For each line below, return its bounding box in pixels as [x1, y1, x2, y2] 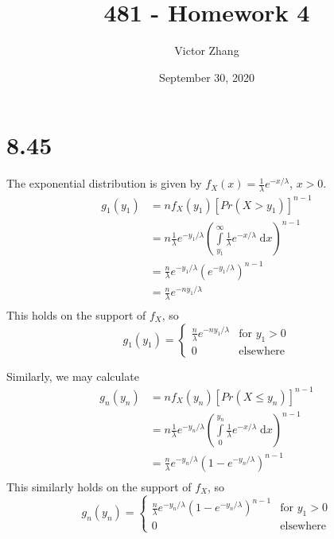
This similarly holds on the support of [6, 478, 192, 494]
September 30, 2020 [159, 68, 254, 85]
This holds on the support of [6, 307, 146, 324]
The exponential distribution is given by [6, 175, 202, 192]
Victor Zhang [174, 42, 239, 59]
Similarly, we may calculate [6, 367, 139, 384]
